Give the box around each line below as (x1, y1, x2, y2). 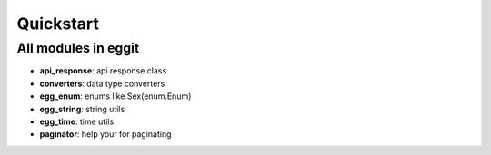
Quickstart (16, 14, 100, 34)
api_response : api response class (39, 65, 167, 76)
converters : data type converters (39, 78, 165, 89)
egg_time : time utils (39, 116, 115, 127)
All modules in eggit (16, 40, 140, 56)
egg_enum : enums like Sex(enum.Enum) (39, 91, 192, 102)
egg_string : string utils (39, 103, 125, 114)
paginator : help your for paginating (39, 129, 172, 140)
